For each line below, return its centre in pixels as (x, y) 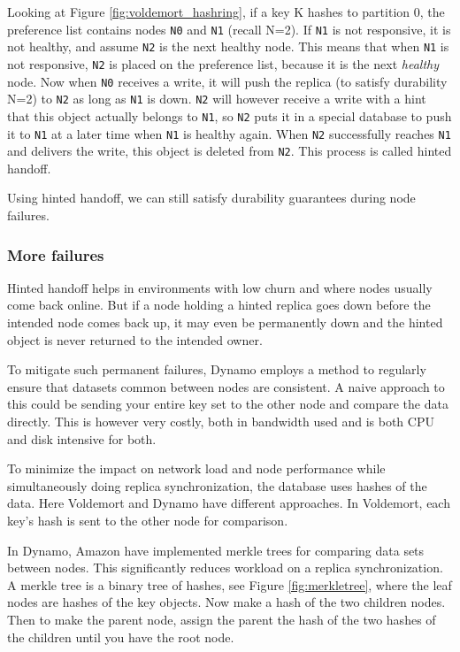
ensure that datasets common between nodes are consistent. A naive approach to (226, 386)
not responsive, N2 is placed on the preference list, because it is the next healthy (223, 63)
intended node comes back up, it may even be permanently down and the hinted (225, 322)
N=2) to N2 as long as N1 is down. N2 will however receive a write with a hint (217, 99)
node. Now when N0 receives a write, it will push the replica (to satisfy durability (227, 81)
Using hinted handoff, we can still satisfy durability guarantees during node (211, 198)
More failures (56, 254)
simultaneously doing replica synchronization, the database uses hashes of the (217, 485)
